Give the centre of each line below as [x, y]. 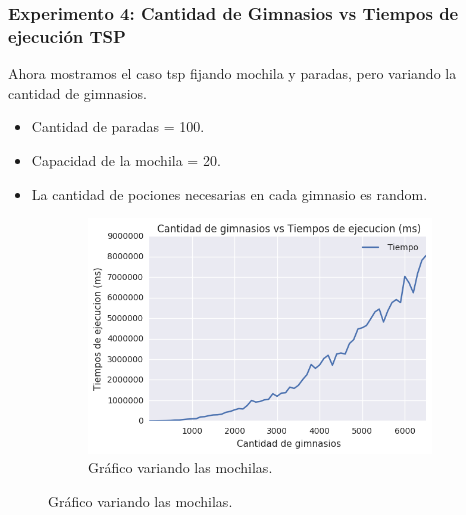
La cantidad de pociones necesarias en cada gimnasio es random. [229, 193]
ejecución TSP [67, 35]
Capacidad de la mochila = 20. [126, 159]
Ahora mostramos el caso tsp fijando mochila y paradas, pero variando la [232, 73]
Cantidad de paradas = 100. [118, 126]
